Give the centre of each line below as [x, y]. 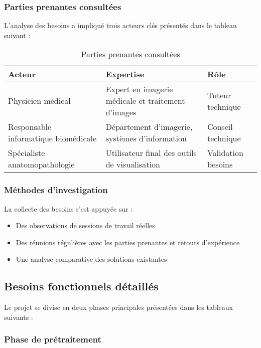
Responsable [30, 127]
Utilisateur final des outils [151, 153]
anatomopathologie [41, 164]
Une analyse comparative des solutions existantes [91, 259]
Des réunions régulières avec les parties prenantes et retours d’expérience [128, 242]
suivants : [19, 317]
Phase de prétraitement [53, 339]
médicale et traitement [145, 101]
